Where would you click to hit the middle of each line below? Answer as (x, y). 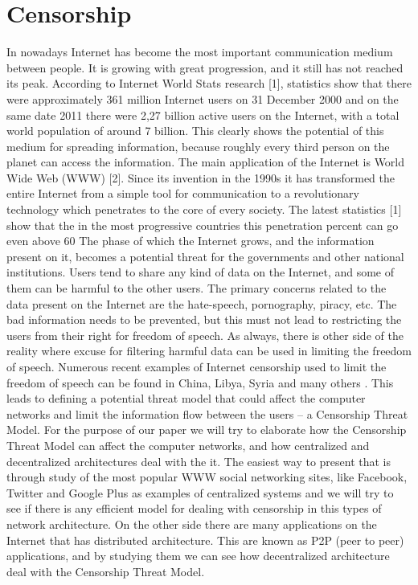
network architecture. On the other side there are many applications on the (192, 524)
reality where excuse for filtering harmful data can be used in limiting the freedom (209, 351)
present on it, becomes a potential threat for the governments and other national (205, 256)
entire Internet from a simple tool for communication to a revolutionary (183, 193)
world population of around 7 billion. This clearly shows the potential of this (195, 131)
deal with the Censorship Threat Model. (106, 571)
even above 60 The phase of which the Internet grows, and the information (191, 241)
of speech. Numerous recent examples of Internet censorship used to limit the (197, 366)
